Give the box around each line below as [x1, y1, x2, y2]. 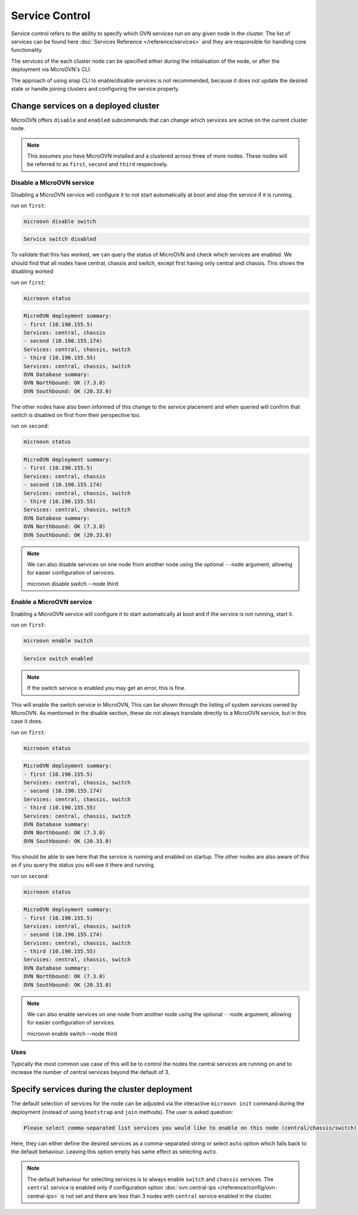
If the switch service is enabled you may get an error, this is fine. [27, 685, 186, 692]
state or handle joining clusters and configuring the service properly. [11, 85, 180, 92]
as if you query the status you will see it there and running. [11, 861, 155, 869]
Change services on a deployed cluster [11, 100, 160, 111]
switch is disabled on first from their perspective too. [11, 412, 141, 419]
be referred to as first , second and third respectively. [27, 161, 168, 168]
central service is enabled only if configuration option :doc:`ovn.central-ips [27, 1184, 216, 1191]
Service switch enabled [23, 655, 94, 662]
